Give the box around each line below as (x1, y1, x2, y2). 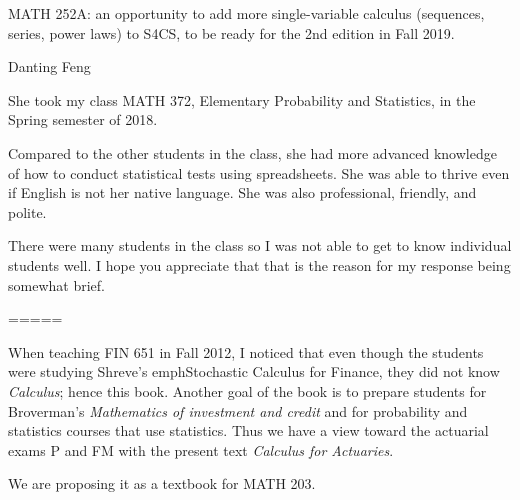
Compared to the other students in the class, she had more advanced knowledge (8, 142, 497, 163)
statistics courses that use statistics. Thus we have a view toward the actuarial (8, 420, 489, 441)
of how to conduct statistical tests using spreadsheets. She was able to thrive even (8, 162, 510, 183)
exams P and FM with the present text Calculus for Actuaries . (8, 439, 394, 460)
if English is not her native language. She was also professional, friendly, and (8, 182, 477, 203)
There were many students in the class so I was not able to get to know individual (8, 235, 512, 256)
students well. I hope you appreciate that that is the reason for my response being (8, 254, 511, 275)
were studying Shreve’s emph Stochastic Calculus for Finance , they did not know (8, 361, 500, 382)
